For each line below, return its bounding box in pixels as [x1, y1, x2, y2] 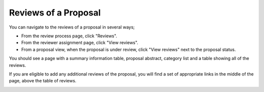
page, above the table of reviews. [9, 78, 77, 84]
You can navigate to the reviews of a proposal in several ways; [9, 24, 135, 30]
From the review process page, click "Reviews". [21, 33, 117, 39]
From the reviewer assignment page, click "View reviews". [21, 40, 139, 46]
